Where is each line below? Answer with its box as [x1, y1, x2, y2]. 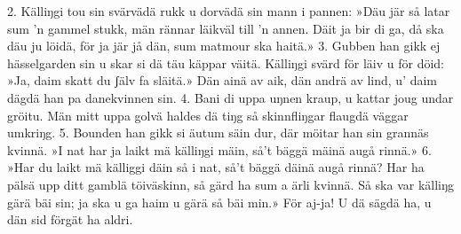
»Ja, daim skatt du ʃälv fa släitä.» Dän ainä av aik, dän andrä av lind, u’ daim [7, 71, 438, 90]
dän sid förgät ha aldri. [7, 210, 133, 229]
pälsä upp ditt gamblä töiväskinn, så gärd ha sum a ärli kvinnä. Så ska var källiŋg [7, 175, 455, 193]
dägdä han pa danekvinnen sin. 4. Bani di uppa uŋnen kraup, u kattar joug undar [7, 88, 454, 106]
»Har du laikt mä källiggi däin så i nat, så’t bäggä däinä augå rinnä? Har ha [7, 158, 425, 176]
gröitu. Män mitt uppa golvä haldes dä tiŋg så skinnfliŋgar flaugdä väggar [7, 105, 409, 124]
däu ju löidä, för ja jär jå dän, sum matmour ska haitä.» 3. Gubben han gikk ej [7, 36, 441, 55]
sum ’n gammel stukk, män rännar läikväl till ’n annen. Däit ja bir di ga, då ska [7, 19, 444, 37]
